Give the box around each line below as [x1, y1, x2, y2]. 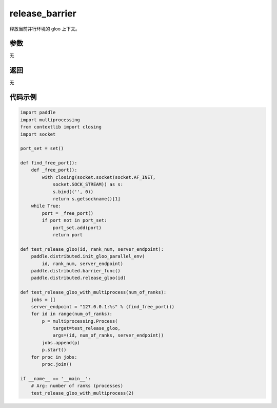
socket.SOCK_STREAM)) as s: [52, 181, 123, 188]
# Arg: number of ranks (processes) [31, 383, 123, 389]
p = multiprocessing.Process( [42, 318, 118, 324]
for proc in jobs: [31, 354, 77, 360]
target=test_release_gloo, [52, 325, 121, 331]
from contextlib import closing [20, 124, 102, 130]
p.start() [42, 347, 67, 353]
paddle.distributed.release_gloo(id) [31, 275, 126, 281]
